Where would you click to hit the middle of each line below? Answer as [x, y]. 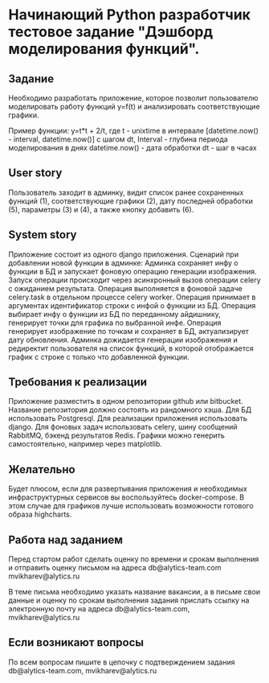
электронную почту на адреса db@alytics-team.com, [99, 609]
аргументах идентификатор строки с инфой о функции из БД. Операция [132, 305]
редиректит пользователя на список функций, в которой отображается [131, 348]
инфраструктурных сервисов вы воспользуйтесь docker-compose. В [126, 497]
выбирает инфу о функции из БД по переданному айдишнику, [114, 314]
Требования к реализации [77, 383]
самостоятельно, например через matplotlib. [86, 444]
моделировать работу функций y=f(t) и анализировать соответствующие [134, 107]
